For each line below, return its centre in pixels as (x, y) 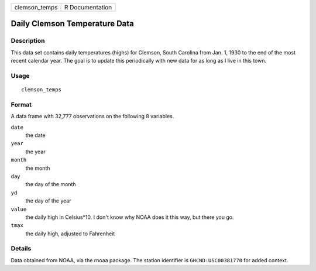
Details (21, 249)
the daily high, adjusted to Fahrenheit (70, 234)
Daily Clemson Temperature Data (73, 24)
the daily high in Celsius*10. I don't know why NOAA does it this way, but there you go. (130, 217)
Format (21, 104)
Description (28, 41)
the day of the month (51, 184)
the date (35, 135)
